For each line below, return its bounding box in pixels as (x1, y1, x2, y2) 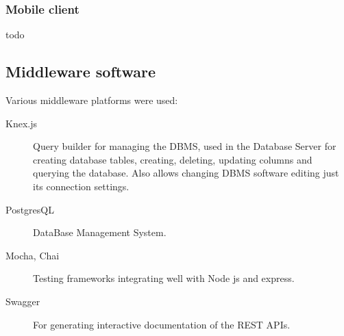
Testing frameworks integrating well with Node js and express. (33, 271, 295, 285)
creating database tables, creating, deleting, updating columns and (33, 152, 312, 166)
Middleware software (5, 61, 156, 82)
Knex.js (5, 116, 37, 130)
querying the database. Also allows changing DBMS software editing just (33, 166, 339, 180)
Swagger (5, 294, 40, 308)
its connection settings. (33, 179, 130, 193)
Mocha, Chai (5, 248, 60, 262)
